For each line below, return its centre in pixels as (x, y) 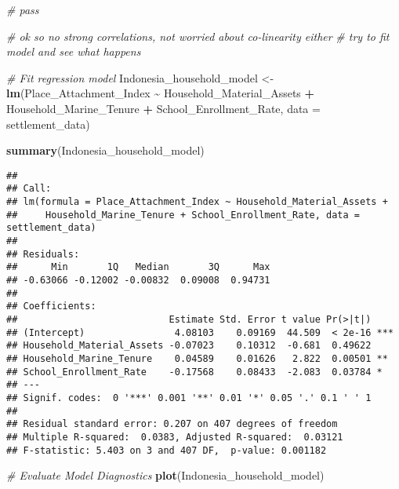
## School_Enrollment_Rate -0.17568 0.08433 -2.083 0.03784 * (194, 372)
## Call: (29, 189)
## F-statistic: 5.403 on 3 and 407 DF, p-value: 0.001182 (167, 450)
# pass (23, 9)
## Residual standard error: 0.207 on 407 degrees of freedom (172, 424)
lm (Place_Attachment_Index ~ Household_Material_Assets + (161, 93)
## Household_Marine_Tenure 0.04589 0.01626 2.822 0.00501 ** (197, 358)
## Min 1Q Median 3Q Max (138, 267)
